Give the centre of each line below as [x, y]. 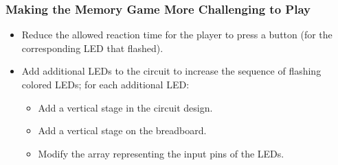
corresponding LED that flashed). [92, 48]
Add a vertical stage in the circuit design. [125, 107]
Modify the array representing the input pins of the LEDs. [161, 153]
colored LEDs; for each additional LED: [105, 84]
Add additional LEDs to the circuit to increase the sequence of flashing [171, 71]
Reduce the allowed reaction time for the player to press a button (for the [177, 35]
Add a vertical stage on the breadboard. [122, 130]
